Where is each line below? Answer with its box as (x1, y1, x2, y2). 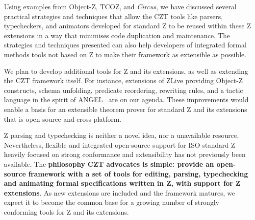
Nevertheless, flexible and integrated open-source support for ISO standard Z (4, 139, 235, 150)
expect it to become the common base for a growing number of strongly (4, 197, 219, 207)
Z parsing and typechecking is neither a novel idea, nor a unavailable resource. (4, 130, 239, 140)
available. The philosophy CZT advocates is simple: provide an (4, 158, 214, 169)
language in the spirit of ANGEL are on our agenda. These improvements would (4, 94, 249, 105)
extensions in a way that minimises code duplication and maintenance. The (4, 30, 230, 40)
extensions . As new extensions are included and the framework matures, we (4, 187, 235, 198)
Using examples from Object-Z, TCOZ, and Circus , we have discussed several (4, 1, 237, 11)
